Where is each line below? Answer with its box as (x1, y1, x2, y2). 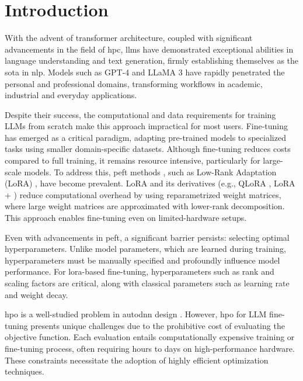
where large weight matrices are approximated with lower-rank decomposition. (5, 200, 285, 212)
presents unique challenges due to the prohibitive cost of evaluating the (30, 319, 285, 331)
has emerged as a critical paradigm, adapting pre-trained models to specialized (5, 131, 286, 143)
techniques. (5, 365, 44, 377)
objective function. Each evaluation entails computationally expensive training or (5, 331, 295, 343)
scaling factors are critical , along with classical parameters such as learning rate (5, 277, 290, 289)
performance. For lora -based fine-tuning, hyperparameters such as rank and (5, 265, 274, 278)
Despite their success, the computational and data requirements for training (5, 108, 276, 120)
